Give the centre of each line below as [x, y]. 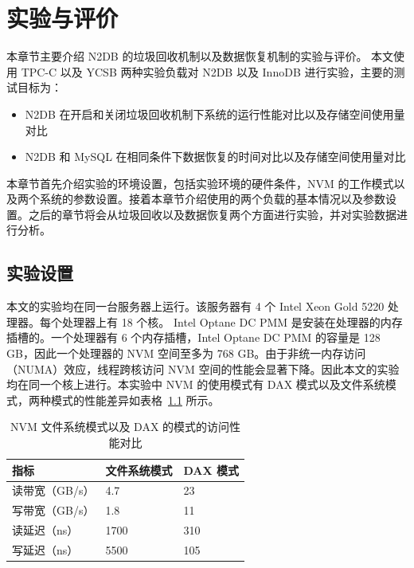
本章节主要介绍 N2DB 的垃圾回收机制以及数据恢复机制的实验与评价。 [187, 56]
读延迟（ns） [45, 530]
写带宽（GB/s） [53, 510]
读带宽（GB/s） [53, 490]
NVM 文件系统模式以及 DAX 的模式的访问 [120, 427]
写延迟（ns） [45, 549]
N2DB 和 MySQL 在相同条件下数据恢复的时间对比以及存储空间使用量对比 [215, 157]
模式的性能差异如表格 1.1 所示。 [135, 400]
